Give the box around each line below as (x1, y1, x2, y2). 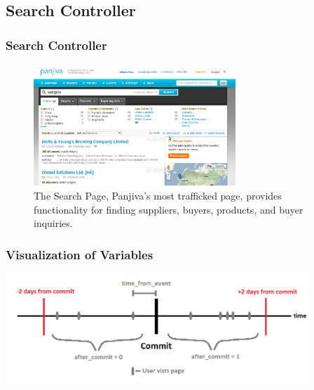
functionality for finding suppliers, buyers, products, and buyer (34, 202, 303, 216)
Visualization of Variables (6, 245, 153, 263)
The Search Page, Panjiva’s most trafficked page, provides (34, 188, 282, 202)
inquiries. (34, 216, 73, 230)
